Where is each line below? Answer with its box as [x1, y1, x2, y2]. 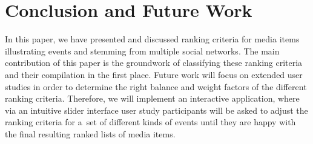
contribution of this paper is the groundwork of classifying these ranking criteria [5, 56, 303, 69]
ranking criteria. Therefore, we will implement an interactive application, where [5, 92, 300, 105]
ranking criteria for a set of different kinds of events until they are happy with [5, 116, 296, 128]
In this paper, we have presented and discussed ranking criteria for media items [5, 33, 300, 45]
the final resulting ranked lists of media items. [5, 127, 176, 140]
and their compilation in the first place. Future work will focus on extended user [5, 68, 303, 80]
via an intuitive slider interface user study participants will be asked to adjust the [5, 103, 308, 116]
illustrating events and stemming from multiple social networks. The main [5, 44, 280, 57]
